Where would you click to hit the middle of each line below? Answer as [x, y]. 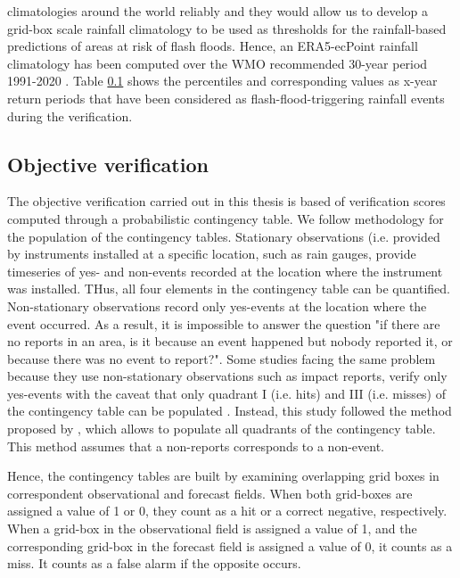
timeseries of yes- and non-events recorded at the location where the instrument [225, 271]
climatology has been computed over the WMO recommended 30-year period [218, 63]
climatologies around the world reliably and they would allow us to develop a [218, 11]
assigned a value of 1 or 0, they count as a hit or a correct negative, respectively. [227, 511]
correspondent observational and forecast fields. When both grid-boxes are [210, 493]
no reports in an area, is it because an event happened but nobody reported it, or [230, 341]
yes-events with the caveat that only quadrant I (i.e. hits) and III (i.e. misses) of [227, 393]
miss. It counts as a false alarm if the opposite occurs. [154, 563]
